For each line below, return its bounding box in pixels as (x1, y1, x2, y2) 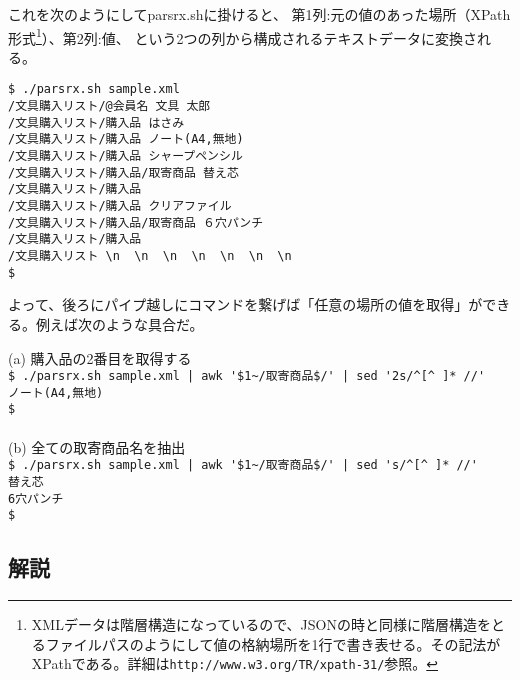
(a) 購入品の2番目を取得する (8, 347, 192, 368)
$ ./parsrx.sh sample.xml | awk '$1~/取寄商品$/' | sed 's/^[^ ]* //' (8, 458, 478, 473)
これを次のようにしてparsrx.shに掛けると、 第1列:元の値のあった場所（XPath (8, 4, 511, 24)
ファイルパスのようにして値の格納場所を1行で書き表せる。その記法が (45, 633, 501, 654)
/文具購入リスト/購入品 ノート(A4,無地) (8, 132, 244, 147)
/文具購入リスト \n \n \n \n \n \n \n (8, 249, 292, 263)
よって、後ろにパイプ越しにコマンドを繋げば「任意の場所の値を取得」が (8, 294, 483, 315)
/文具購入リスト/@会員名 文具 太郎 (8, 99, 211, 114)
